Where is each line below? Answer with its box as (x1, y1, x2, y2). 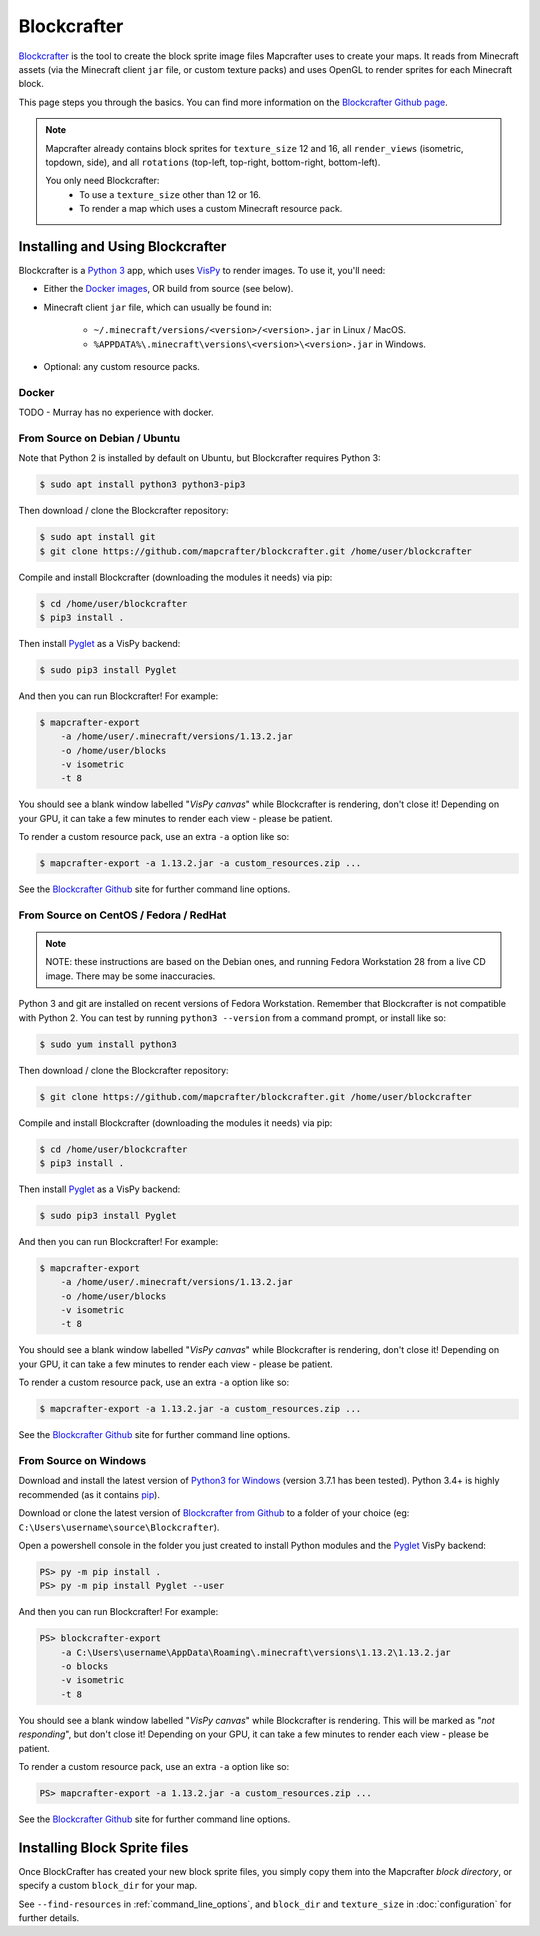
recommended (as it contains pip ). (18, 1488, 160, 1500)
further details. (18, 1912, 80, 1924)
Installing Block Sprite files (18, 1839, 189, 1856)
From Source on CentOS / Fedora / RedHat (18, 908, 227, 922)
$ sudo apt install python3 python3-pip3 (39, 479, 246, 490)
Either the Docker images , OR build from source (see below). (43, 283, 294, 295)
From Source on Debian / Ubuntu (18, 431, 180, 445)
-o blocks (60, 1661, 109, 1672)
